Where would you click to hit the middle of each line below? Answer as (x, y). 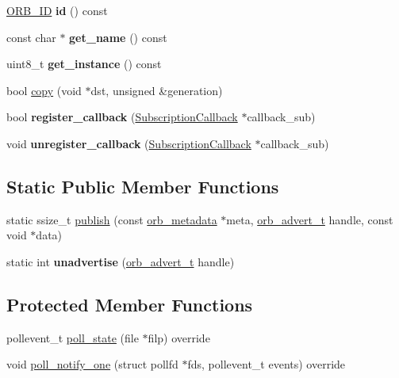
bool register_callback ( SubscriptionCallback (122, 117)
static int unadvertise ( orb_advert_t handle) (121, 261)
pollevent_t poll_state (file (73, 337)
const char (31, 37)
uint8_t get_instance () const (84, 64)
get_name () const (118, 37)
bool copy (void (44, 90)
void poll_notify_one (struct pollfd (92, 364)
